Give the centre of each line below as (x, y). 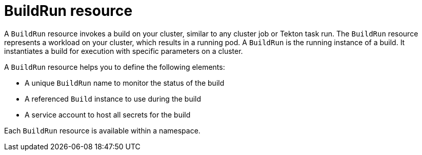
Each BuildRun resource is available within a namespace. (102, 130)
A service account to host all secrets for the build (108, 114)
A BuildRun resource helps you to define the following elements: (115, 67)
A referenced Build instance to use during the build (113, 99)
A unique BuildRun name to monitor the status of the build (125, 83)
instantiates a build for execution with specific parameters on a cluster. (124, 51)
